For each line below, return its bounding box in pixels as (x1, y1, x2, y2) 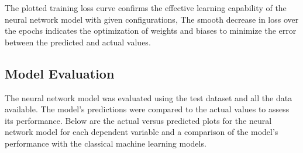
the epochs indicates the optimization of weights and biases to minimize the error (5, 24, 297, 37)
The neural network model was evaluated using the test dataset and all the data (5, 91, 292, 104)
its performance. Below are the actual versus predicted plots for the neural (5, 114, 272, 126)
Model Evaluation (5, 64, 115, 82)
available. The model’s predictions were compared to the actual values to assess (5, 103, 290, 115)
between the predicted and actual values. (5, 35, 151, 48)
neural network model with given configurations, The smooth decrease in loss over (5, 13, 299, 25)
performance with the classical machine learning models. (5, 137, 206, 149)
